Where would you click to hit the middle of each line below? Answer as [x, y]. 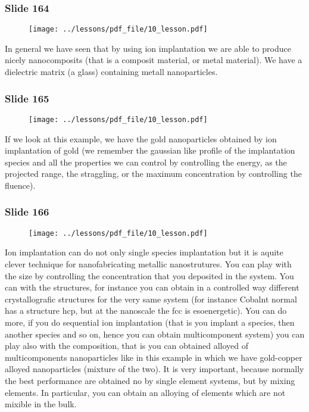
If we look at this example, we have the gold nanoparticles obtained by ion [141, 138]
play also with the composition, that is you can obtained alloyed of [127, 346]
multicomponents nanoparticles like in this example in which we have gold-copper [154, 357]
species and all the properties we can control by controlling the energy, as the [146, 162]
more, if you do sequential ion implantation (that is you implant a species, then [150, 322]
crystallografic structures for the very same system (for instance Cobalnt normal [151, 299]
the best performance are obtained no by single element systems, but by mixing [150, 380]
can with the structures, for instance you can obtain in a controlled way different [152, 287]
